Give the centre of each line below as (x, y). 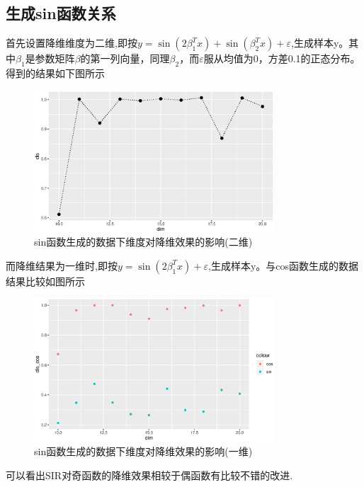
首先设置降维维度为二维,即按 (72, 43)
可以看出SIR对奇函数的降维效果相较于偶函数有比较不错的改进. (149, 475)
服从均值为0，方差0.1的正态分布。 (282, 58)
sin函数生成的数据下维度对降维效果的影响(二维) (143, 242)
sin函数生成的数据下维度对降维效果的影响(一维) (143, 451)
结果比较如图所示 (45, 281)
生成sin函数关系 (61, 13)
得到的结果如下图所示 (55, 73)
